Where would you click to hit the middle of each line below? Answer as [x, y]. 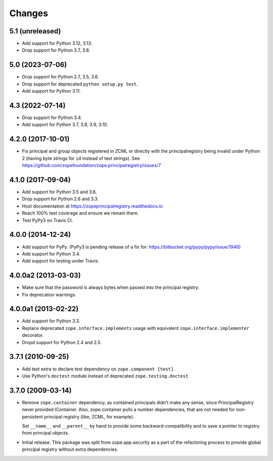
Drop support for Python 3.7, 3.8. [56, 50]
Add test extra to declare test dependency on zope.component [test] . [99, 369]
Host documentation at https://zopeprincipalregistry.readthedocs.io [92, 206]
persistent [32, 416]
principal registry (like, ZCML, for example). [89, 416]
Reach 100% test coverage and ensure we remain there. [80, 213]
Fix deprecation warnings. [49, 295]
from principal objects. [45, 433]
